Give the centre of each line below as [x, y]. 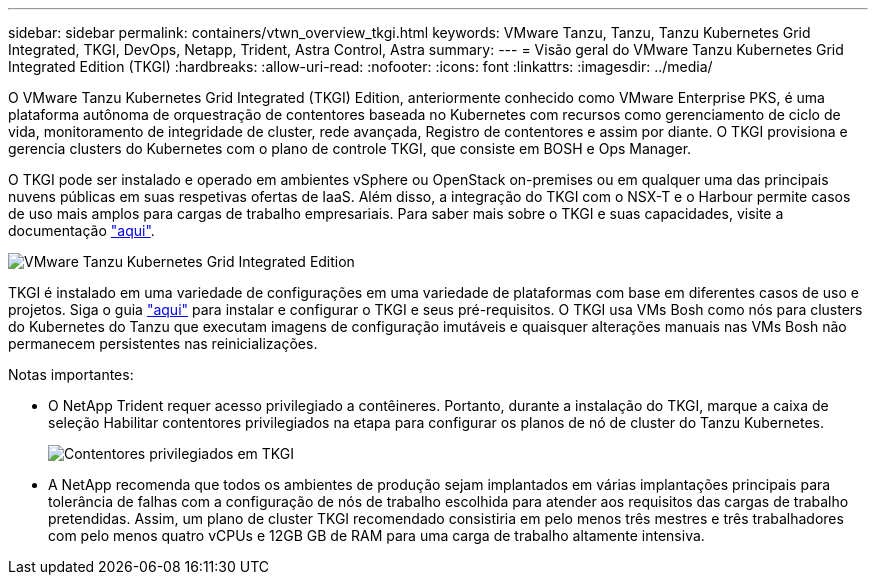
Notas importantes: [71, 374]
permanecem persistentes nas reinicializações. [163, 343]
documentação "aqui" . [81, 230]
